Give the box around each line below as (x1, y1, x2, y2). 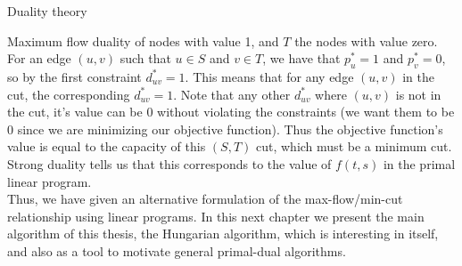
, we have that (262, 49, 341, 68)
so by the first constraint (7, 67, 142, 85)
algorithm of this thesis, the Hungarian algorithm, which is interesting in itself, (7, 224, 439, 243)
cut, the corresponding (7, 85, 130, 103)
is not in (395, 85, 441, 103)
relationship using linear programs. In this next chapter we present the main (7, 206, 425, 225)
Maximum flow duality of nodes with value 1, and (7, 31, 279, 50)
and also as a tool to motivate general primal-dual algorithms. (7, 241, 346, 260)
